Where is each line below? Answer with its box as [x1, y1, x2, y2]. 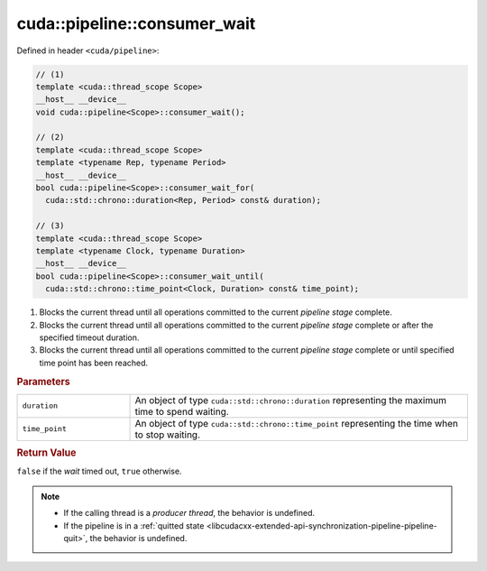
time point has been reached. [39, 357, 149, 368]
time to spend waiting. [134, 405, 229, 418]
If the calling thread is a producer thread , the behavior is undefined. [63, 508, 316, 519]
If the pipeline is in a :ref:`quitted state [63, 520, 205, 531]
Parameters [16, 375, 71, 388]
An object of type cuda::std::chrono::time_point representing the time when [134, 417, 459, 429]
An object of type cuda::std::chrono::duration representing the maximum [134, 393, 446, 406]
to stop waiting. [134, 428, 201, 441]
